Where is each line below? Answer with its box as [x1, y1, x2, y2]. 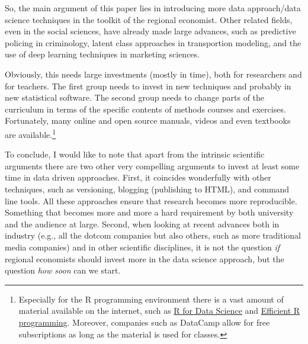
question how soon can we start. [5, 264, 121, 277]
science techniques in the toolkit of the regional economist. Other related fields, [5, 13, 293, 25]
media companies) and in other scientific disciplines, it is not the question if [5, 240, 280, 253]
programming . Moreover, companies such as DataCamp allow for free [18, 316, 270, 328]
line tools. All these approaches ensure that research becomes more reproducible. [5, 194, 297, 207]
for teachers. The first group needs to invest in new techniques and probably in [5, 79, 291, 92]
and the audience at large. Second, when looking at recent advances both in [5, 217, 280, 230]
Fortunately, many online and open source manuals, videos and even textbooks [5, 114, 291, 127]
